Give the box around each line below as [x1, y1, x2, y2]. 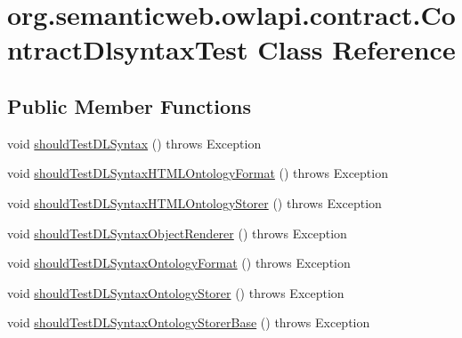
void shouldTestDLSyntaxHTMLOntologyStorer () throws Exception [7, 193, 382, 212]
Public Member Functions [7, 92, 251, 119]
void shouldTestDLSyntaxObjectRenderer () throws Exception [7, 223, 347, 242]
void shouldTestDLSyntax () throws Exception [7, 133, 262, 152]
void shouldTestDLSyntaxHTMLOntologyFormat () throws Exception [7, 164, 388, 182]
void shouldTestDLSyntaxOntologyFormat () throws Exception [7, 253, 351, 272]
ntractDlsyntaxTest [7, 31, 248, 68]
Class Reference [257, 31, 456, 68]
